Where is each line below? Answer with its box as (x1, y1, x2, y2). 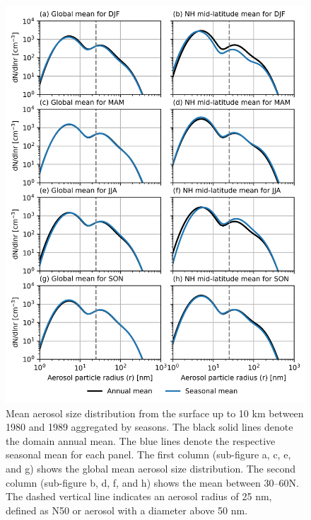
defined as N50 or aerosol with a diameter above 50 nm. (6, 502, 248, 517)
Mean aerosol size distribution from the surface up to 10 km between (6, 405, 304, 420)
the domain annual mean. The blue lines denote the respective (6, 433, 276, 448)
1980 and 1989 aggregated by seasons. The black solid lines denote (6, 419, 293, 434)
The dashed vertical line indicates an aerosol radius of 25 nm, (6, 489, 272, 504)
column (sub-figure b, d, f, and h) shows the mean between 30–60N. (6, 475, 299, 490)
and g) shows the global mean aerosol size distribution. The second (6, 460, 296, 475)
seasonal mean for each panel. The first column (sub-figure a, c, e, (6, 447, 291, 462)
